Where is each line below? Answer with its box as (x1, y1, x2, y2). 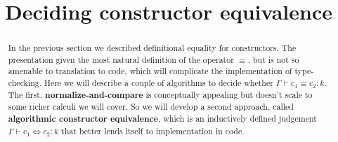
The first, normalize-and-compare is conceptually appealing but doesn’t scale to (8, 88, 313, 101)
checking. (8, 77, 42, 89)
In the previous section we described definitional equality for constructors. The (8, 42, 297, 54)
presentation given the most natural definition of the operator (8, 53, 234, 65)
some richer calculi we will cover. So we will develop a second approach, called (8, 101, 294, 113)
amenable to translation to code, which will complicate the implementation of (8, 65, 292, 77)
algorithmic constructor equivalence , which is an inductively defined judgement (8, 113, 317, 125)
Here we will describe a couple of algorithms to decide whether (44, 77, 273, 89)
